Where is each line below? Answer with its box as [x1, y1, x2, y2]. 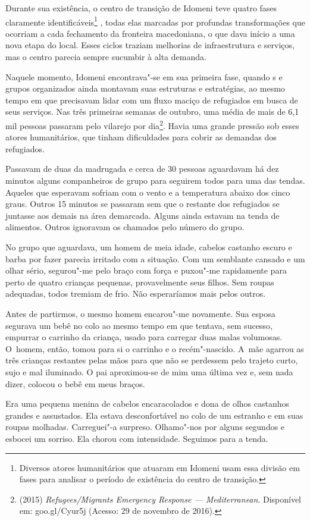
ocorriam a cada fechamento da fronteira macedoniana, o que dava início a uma [5, 27, 295, 39]
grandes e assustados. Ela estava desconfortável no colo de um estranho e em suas [5, 409, 303, 421]
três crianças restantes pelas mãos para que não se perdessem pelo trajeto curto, [5, 354, 298, 366]
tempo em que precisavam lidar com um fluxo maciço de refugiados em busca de [5, 93, 298, 106]
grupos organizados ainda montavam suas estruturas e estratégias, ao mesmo [5, 82, 285, 95]
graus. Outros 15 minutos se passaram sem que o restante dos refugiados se [5, 197, 280, 210]
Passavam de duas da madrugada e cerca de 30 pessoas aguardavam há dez [5, 162, 279, 175]
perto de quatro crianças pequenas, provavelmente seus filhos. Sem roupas [5, 275, 274, 288]
